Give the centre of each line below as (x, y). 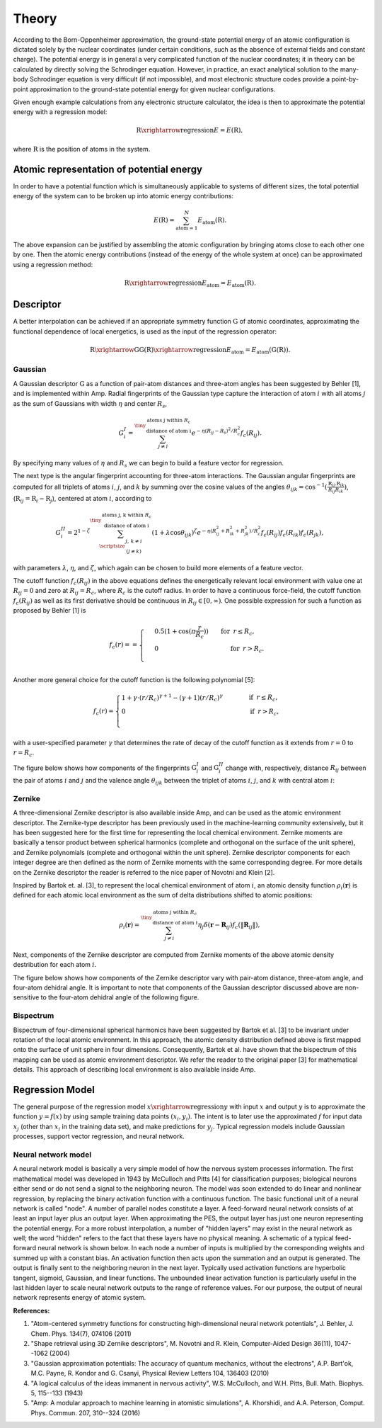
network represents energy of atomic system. (80, 1298)
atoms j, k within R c (127, 516)
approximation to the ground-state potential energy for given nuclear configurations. (152, 89)
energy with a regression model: (60, 112)
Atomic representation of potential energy (108, 169)
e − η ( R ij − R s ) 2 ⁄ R (215, 432)
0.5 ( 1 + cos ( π (175, 631)
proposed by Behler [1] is (50, 611)
